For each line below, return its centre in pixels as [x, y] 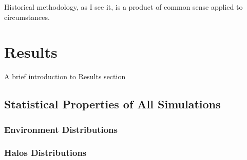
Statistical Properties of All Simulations [112, 104]
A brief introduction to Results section [65, 76]
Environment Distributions [61, 129]
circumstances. [27, 17]
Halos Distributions [45, 153]
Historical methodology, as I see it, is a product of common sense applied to [123, 7]
